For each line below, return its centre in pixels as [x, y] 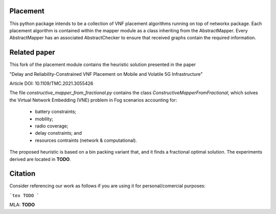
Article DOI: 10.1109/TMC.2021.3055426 [51, 83]
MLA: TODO [22, 205]
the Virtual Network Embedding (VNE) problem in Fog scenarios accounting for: [93, 100]
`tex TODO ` [24, 195]
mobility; [44, 119]
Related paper [32, 52]
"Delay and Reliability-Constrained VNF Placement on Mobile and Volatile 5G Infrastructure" [106, 74]
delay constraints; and [58, 133]
